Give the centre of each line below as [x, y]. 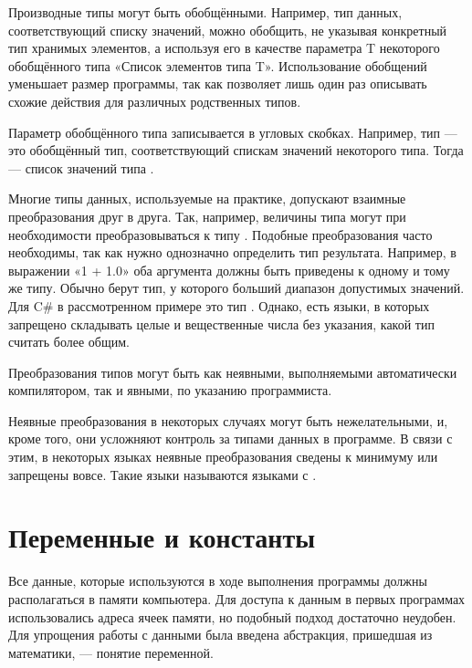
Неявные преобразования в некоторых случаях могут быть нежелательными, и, [228, 420]
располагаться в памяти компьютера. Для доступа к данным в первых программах [237, 598]
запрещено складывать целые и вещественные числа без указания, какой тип [221, 324]
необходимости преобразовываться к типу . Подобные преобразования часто [220, 234]
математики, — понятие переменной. [111, 652]
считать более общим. [69, 342]
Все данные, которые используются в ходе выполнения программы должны [218, 581]
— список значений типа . [81, 167]
